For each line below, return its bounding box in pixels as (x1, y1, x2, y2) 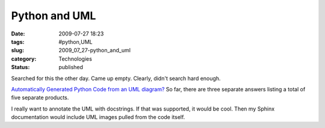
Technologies (58, 55, 93, 62)
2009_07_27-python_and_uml (58, 47, 131, 54)
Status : (11, 64, 30, 71)
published (58, 64, 84, 71)
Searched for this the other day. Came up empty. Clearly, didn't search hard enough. (11, 75, 221, 82)
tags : (11, 38, 25, 45)
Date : (11, 30, 25, 37)
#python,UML (58, 38, 93, 45)
